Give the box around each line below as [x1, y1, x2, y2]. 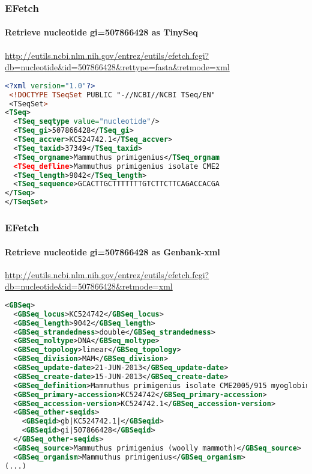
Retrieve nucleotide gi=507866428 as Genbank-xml [5, 245, 220, 258]
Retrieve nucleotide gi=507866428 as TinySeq [5, 26, 198, 38]
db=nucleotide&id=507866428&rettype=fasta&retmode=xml [5, 61, 230, 73]
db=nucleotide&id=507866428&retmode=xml [5, 280, 173, 293]
